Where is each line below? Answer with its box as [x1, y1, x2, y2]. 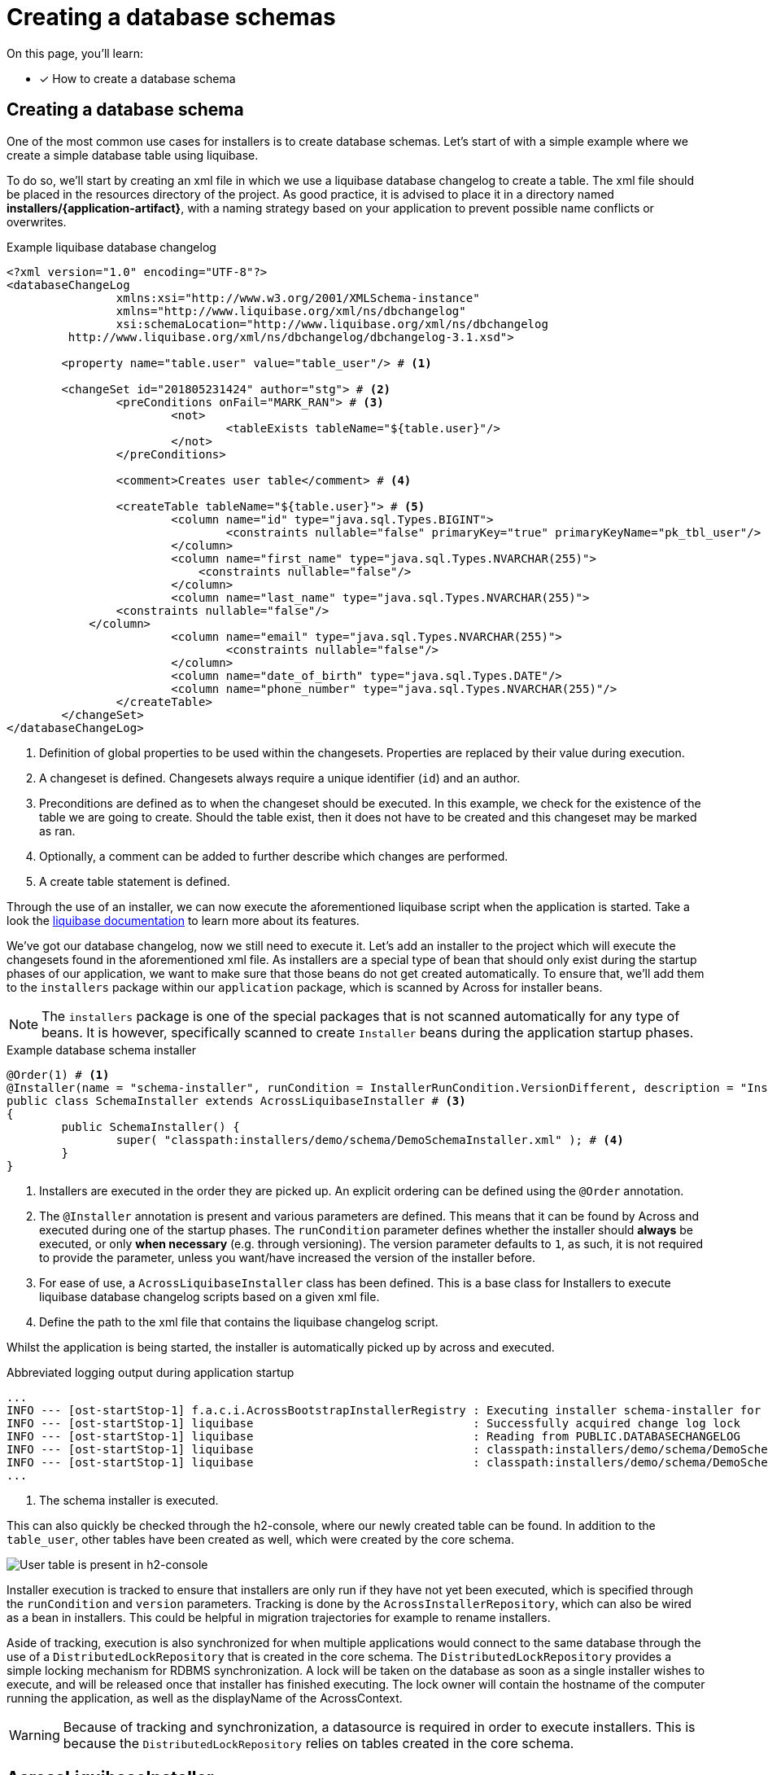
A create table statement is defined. [39, 874, 230, 888]
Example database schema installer [7, 1042, 196, 1057]
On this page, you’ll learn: [7, 46, 143, 60]
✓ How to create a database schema [39, 71, 236, 85]
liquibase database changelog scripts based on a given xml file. [39, 1289, 380, 1304]
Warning [9, 1726, 60, 1743]
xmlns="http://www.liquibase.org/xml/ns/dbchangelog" [116, 304, 466, 318]
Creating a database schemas [7, 3, 336, 31]
